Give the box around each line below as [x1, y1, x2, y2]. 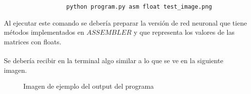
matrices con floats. [4, 36, 62, 46]
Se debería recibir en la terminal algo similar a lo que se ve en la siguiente [4, 55, 223, 65]
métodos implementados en [4, 27, 84, 37]
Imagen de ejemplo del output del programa [23, 81, 154, 91]
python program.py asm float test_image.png [66, 3, 212, 10]
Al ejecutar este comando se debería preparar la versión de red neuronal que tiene [4, 17, 247, 27]
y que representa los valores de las [133, 27, 235, 37]
